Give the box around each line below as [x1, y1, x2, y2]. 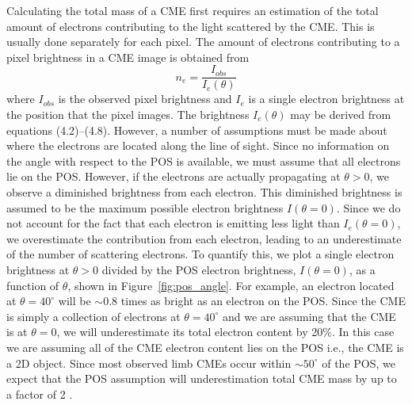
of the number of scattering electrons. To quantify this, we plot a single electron [6, 246, 395, 262]
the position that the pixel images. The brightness [6, 106, 250, 123]
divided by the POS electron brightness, [101, 261, 296, 277]
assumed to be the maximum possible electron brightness [6, 199, 284, 216]
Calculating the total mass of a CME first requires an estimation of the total [6, 2, 379, 18]
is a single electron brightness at [248, 90, 405, 107]
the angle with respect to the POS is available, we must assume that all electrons [6, 152, 401, 169]
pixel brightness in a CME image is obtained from [6, 48, 250, 65]
